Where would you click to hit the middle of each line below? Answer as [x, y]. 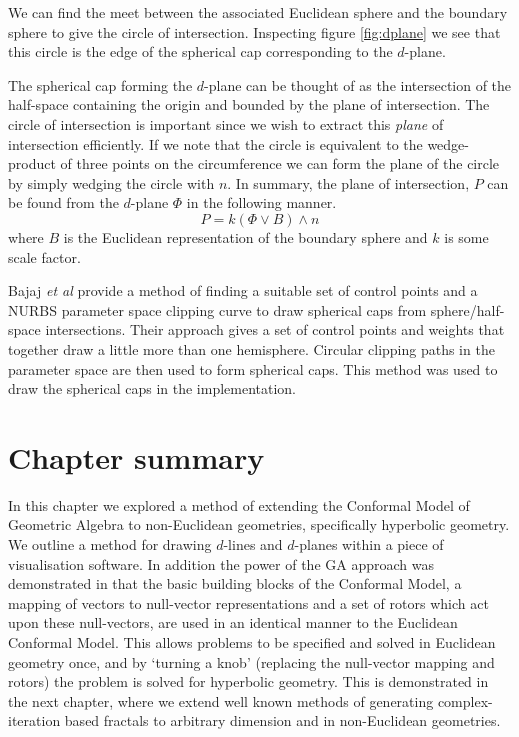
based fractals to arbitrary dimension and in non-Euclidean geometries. [282, 720]
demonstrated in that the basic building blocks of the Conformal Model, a [235, 583]
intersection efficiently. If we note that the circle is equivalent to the [215, 143]
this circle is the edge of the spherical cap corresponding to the [200, 51]
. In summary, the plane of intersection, [348, 182]
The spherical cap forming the [100, 84]
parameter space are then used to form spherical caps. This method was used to [253, 368]
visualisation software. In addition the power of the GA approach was [221, 563]
